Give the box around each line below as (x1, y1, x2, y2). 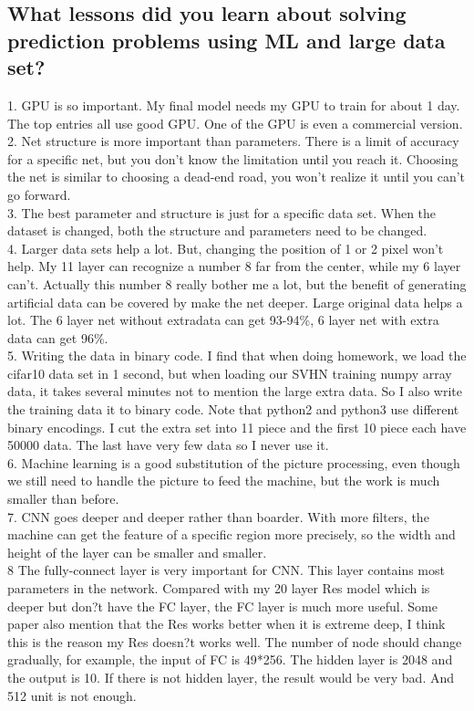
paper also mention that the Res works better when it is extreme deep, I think (7, 614, 446, 633)
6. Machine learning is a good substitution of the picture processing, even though (7, 453, 460, 472)
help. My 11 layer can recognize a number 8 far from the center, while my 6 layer (7, 256, 461, 276)
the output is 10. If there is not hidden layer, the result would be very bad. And (7, 667, 455, 686)
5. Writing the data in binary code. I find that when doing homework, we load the (7, 346, 467, 365)
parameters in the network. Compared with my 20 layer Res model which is (7, 579, 430, 598)
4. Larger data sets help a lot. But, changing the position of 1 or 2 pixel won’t (7, 238, 444, 257)
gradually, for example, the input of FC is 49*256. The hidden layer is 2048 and (7, 650, 453, 669)
